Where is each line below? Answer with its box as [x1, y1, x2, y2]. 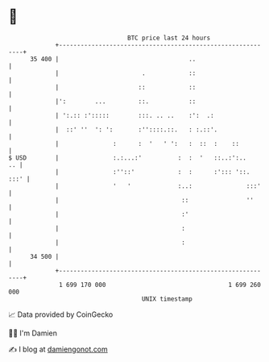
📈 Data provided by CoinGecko [8, 310, 114, 319]
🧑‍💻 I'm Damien [8, 328, 58, 338]
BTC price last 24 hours [127, 34, 211, 42]
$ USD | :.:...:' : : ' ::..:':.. [8, 153, 247, 162]
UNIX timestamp [141, 294, 193, 303]
